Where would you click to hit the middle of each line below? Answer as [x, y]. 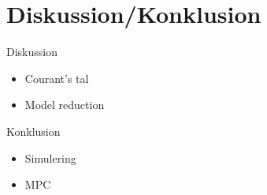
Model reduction [65, 105]
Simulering [50, 157]
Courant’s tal [57, 78]
